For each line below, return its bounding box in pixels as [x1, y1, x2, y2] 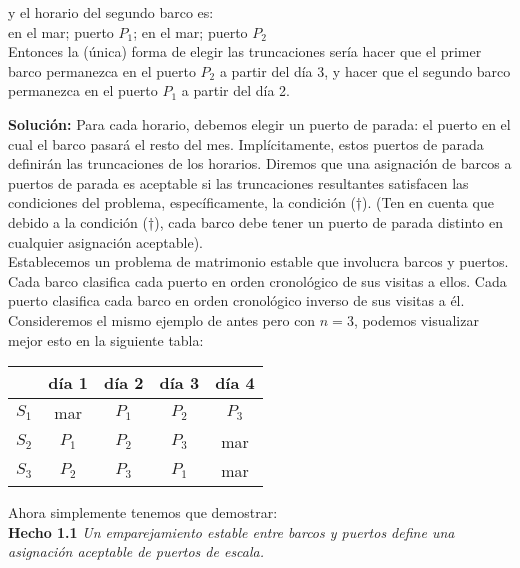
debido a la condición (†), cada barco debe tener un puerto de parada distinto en [8, 211, 503, 232]
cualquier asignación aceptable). [8, 231, 203, 252]
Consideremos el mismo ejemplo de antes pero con [8, 309, 316, 330]
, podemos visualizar [353, 309, 479, 330]
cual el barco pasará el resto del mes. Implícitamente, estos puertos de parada [8, 133, 484, 154]
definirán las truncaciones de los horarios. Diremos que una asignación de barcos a [8, 153, 512, 174]
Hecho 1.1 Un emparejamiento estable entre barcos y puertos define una [8, 521, 455, 542]
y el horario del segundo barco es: [8, 2, 214, 22]
